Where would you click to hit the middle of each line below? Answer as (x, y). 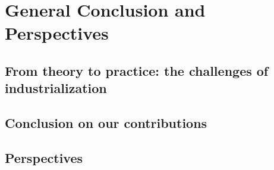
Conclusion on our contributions (106, 123)
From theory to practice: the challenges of (137, 70)
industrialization (56, 88)
